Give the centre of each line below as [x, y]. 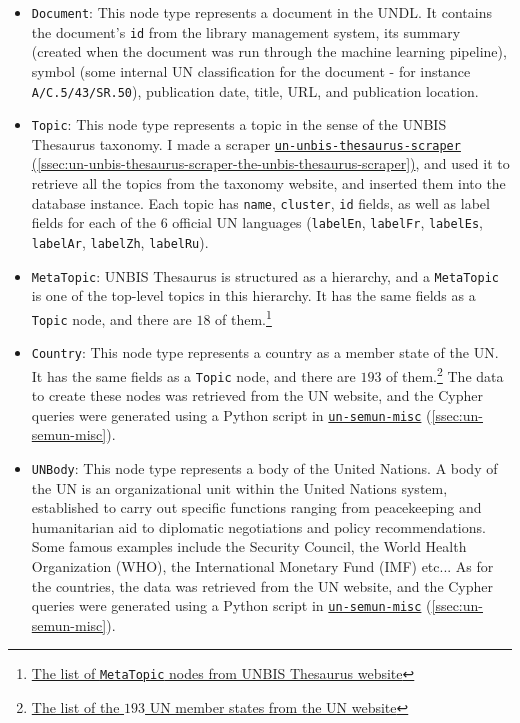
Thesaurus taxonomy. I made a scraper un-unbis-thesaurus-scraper [246, 143]
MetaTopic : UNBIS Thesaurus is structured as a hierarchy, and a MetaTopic [265, 275]
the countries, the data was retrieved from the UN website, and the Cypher [262, 585]
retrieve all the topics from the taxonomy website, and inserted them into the [268, 183]
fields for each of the [93, 222]
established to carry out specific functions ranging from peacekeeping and [256, 507]
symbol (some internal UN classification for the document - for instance [251, 70]
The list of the [75, 707]
